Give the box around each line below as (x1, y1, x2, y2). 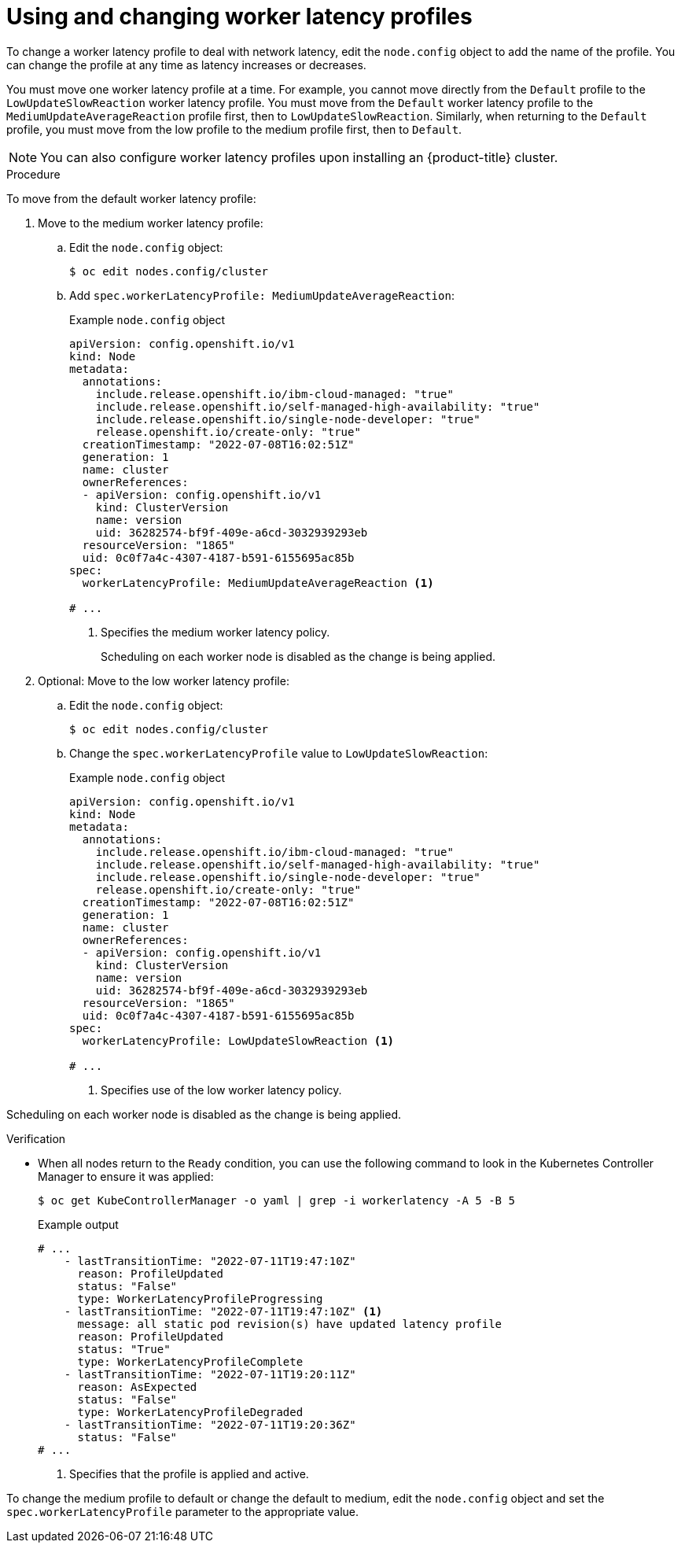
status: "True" (77, 1342, 171, 1355)
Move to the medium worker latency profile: (38, 216, 263, 230)
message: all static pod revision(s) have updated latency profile (77, 1317, 502, 1330)
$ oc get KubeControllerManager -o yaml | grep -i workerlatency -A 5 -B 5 (38, 1193, 515, 1207)
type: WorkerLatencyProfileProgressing (77, 1292, 323, 1305)
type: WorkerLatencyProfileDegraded (77, 1405, 304, 1418)
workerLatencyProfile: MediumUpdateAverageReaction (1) (82, 576, 434, 589)
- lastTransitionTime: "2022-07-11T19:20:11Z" (64, 1367, 356, 1381)
